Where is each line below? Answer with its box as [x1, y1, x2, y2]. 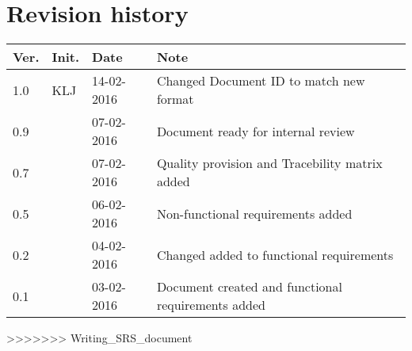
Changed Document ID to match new [156, 71, 365, 90]
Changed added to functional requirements [156, 245, 394, 264]
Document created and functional [156, 277, 342, 296]
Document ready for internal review [156, 121, 355, 140]
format [156, 90, 194, 109]
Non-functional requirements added [156, 204, 353, 223]
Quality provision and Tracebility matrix [156, 154, 383, 173]
